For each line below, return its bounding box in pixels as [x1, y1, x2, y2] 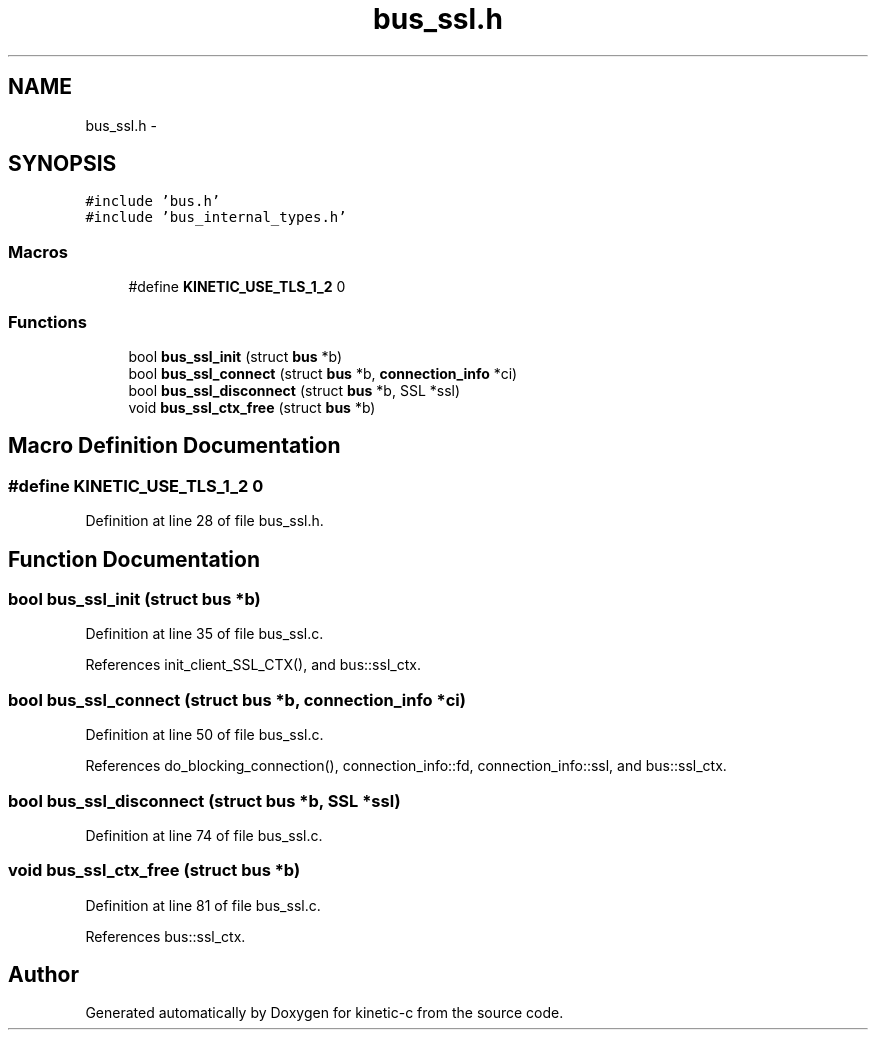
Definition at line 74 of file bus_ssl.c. [85, 826, 323, 844]
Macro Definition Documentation [8, 433, 341, 459]
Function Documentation [8, 546, 260, 572]
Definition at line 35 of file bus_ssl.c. [85, 625, 324, 643]
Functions [8, 311, 87, 332]
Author [8, 962, 79, 988]
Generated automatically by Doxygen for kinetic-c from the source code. [85, 1004, 564, 1022]
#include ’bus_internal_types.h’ [85, 209, 347, 226]
